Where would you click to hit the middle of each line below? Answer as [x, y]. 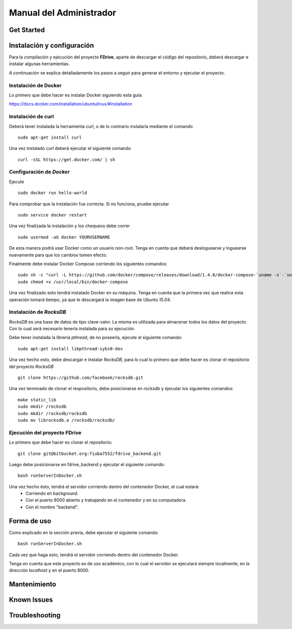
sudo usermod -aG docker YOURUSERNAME [64, 237]
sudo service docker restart [52, 215]
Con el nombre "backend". [52, 507]
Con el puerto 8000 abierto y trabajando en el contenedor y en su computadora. [106, 500]
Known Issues [31, 600]
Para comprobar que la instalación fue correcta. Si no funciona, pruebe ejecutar [89, 204]
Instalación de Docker [35, 85]
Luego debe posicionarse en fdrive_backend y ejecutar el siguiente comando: [87, 464]
